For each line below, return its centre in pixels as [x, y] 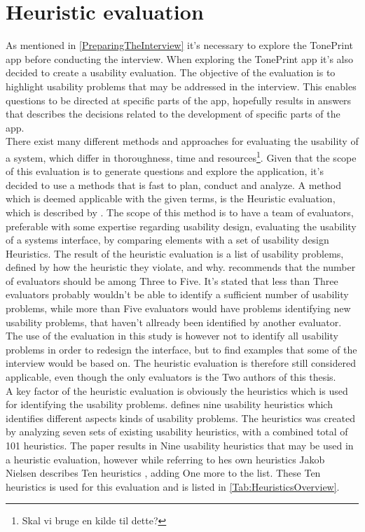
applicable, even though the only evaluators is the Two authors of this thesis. [171, 377]
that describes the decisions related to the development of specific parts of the [173, 114]
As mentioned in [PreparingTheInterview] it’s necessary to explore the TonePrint [180, 45]
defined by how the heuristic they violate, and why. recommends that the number [181, 267]
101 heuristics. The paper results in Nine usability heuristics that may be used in [180, 445]
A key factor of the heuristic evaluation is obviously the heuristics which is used [177, 390]
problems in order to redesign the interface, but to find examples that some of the [181, 349]
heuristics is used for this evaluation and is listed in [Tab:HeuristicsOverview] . [173, 486]
